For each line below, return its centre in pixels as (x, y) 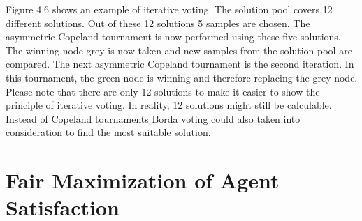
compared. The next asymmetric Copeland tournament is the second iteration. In (180, 64)
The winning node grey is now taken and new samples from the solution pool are (179, 50)
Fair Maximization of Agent (143, 180)
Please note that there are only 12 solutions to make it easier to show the (163, 91)
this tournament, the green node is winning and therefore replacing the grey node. (182, 77)
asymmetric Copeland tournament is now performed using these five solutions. (173, 37)
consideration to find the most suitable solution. (108, 132)
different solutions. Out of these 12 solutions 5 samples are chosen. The (158, 23)
